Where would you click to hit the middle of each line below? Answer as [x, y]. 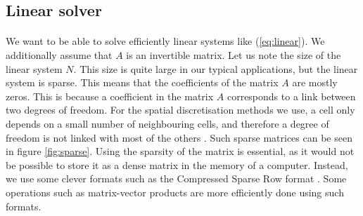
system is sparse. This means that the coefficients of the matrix [142, 82]
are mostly [315, 82]
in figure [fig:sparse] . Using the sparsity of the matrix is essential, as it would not [180, 151]
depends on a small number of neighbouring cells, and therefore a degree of [167, 123]
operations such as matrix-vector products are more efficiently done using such [175, 192]
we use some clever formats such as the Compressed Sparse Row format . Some [176, 178]
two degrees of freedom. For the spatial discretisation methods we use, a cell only [180, 110]
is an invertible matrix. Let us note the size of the [234, 54]
